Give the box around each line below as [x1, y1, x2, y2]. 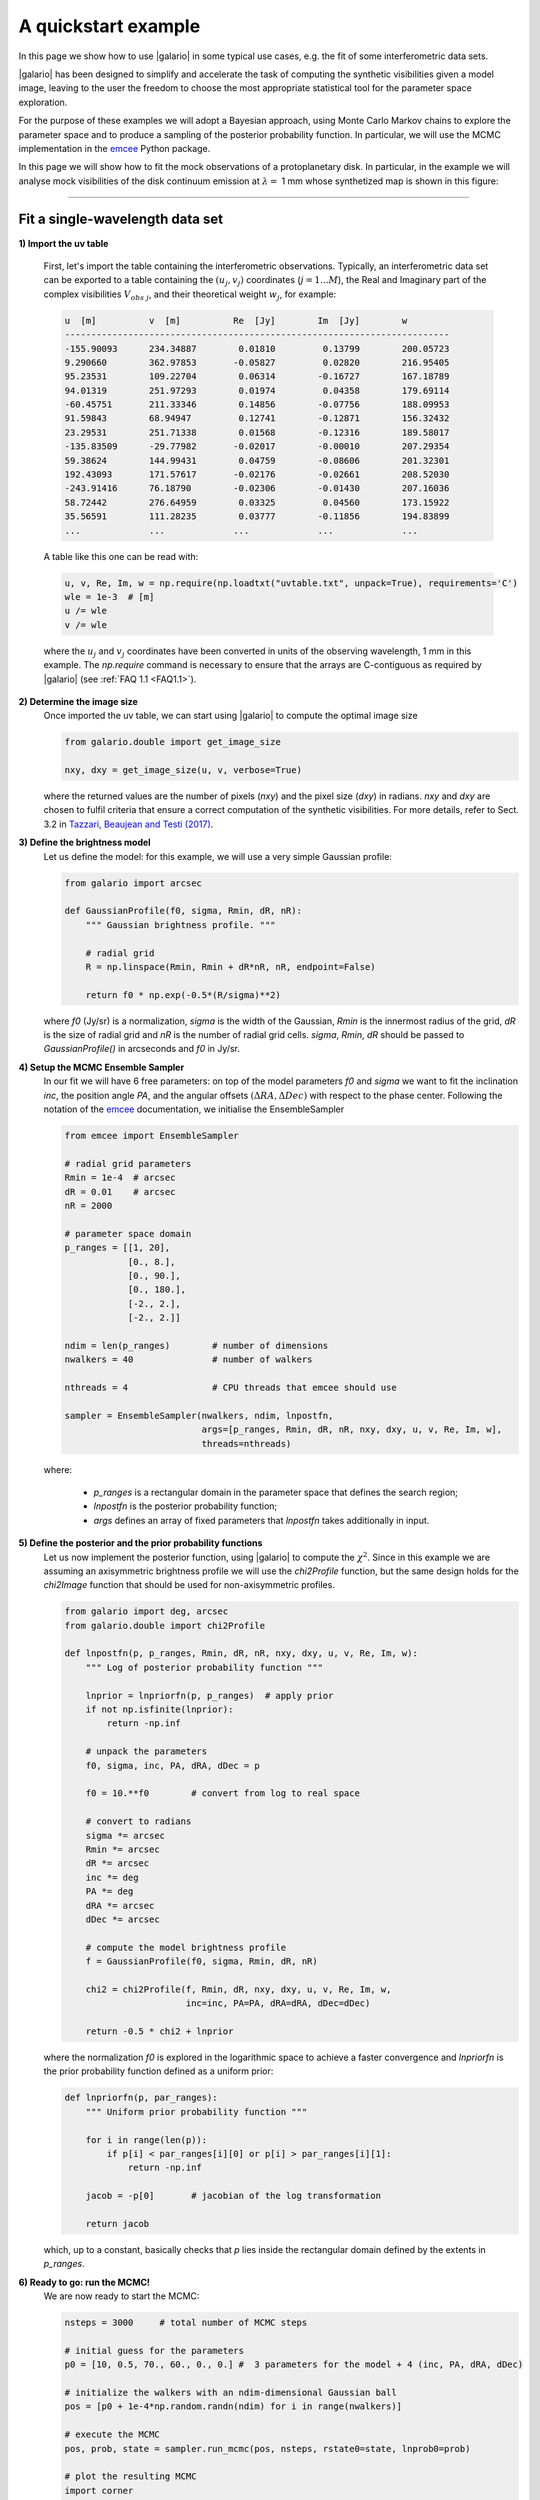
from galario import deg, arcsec [64, 1606, 229, 1617]
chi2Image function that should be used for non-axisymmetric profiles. [43, 1579, 335, 1591]
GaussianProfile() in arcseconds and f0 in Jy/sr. [43, 1043, 240, 1055]
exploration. [18, 96, 68, 108]
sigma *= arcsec [85, 1830, 165, 1841]
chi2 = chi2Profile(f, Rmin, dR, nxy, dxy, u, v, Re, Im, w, [85, 1983, 392, 1995]
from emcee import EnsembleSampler [64, 1130, 239, 1142]
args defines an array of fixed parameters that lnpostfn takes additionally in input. [93, 1514, 430, 1526]
